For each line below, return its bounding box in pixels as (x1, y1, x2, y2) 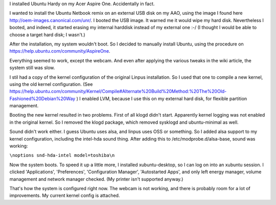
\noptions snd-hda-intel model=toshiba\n (9, 152, 115, 158)
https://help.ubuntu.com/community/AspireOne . (9, 48, 110, 54)
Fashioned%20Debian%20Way (9, 95, 76, 102)
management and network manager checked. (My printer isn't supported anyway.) (9, 176, 183, 182)
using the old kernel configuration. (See (9, 81, 93, 87)
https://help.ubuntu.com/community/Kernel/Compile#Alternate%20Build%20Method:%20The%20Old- (9, 88, 227, 95)
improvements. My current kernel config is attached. (9, 192, 120, 199)
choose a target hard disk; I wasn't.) (9, 31, 85, 38)
